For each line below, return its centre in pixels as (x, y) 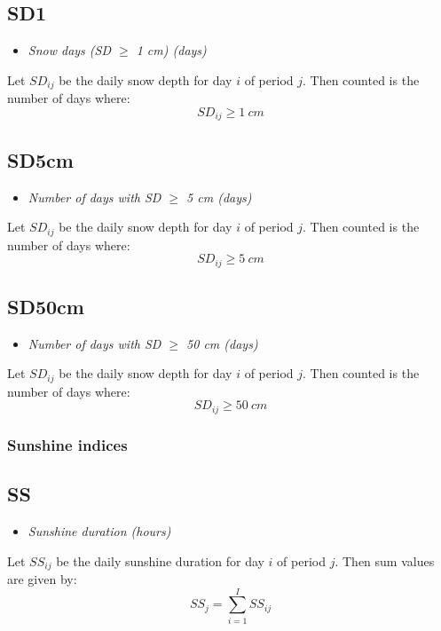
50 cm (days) (222, 343)
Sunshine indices (67, 444)
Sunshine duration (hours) (99, 530)
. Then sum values (385, 560)
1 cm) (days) (171, 50)
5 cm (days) (219, 197)
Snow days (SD (70, 50)
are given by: (42, 578)
